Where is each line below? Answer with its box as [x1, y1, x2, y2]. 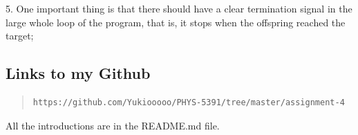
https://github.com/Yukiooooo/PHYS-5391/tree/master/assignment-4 [32, 97, 345, 107]
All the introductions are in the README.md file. [6, 118, 220, 132]
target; [6, 28, 34, 43]
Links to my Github [6, 62, 151, 84]
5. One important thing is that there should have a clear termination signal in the [6, 1, 352, 15]
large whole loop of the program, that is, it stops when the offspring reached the [6, 15, 346, 29]
